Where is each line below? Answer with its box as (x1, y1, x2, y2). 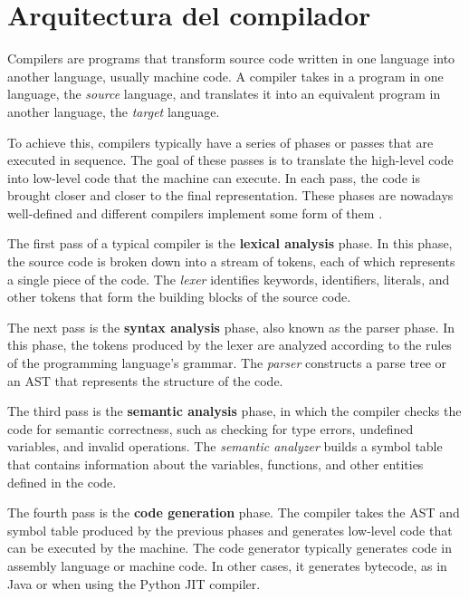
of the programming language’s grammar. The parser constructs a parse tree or (7, 353, 447, 372)
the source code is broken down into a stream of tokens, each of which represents (7, 252, 455, 271)
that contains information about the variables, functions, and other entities (7, 455, 424, 473)
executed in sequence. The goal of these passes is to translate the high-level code (7, 150, 454, 169)
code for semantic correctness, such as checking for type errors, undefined (7, 419, 414, 438)
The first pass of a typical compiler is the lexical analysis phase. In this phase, (7, 234, 453, 253)
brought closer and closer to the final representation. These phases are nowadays (7, 186, 454, 205)
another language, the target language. (7, 101, 220, 121)
